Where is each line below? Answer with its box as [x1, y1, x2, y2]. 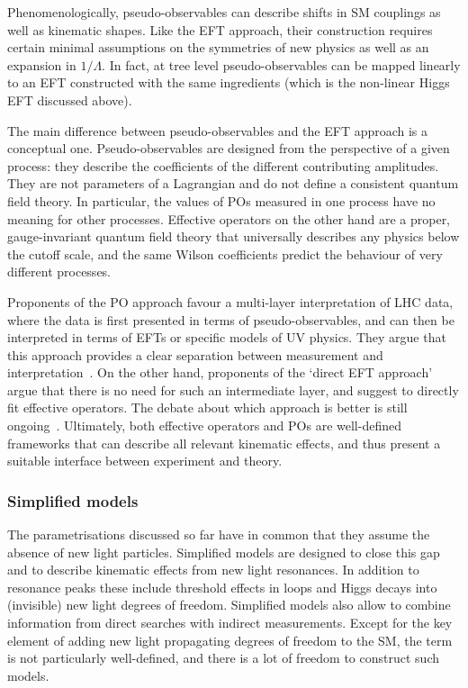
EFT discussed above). [7, 90, 132, 109]
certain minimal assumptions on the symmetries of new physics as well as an [7, 38, 429, 57]
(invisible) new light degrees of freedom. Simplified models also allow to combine [7, 595, 451, 614]
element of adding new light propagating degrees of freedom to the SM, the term [7, 630, 453, 649]
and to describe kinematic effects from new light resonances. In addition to [7, 560, 419, 579]
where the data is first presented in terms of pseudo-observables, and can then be [7, 310, 454, 329]
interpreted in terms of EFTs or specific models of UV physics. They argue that [7, 328, 446, 347]
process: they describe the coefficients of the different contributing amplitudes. [7, 156, 439, 175]
